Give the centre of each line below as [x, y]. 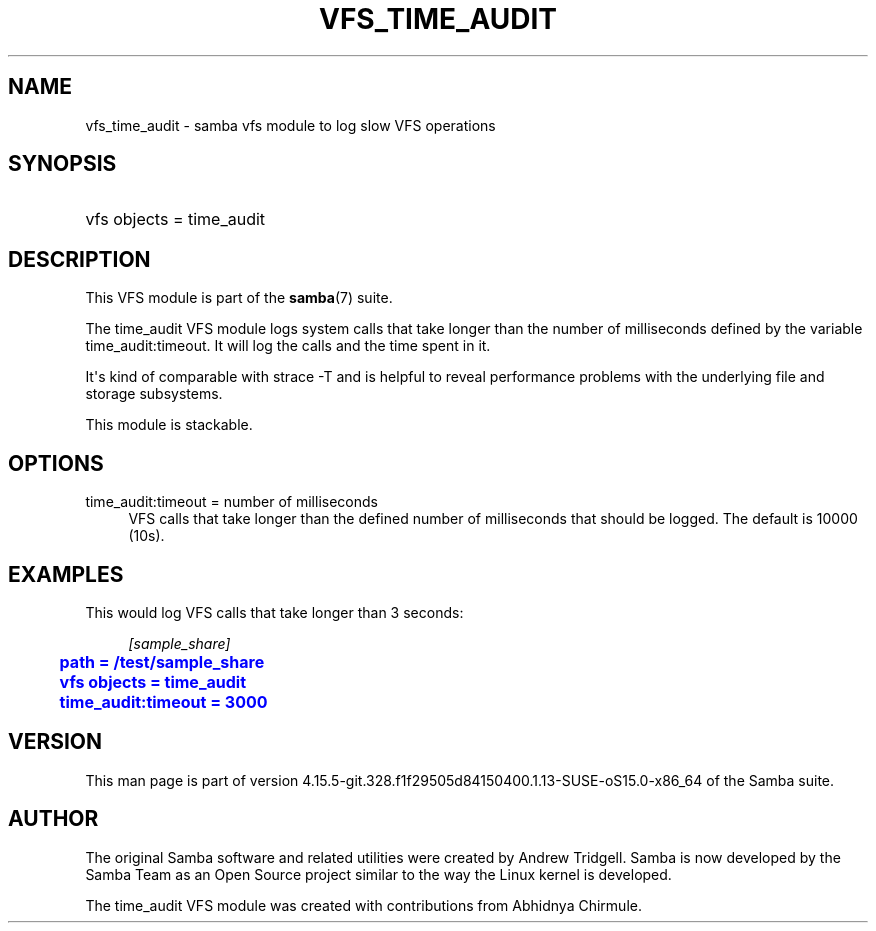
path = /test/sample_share [162, 661]
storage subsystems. [154, 394]
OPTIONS [56, 463]
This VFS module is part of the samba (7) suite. [239, 298]
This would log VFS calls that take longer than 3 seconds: [274, 612]
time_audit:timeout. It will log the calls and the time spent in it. [288, 346]
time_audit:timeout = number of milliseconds [231, 502]
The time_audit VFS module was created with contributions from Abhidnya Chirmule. [363, 905]
